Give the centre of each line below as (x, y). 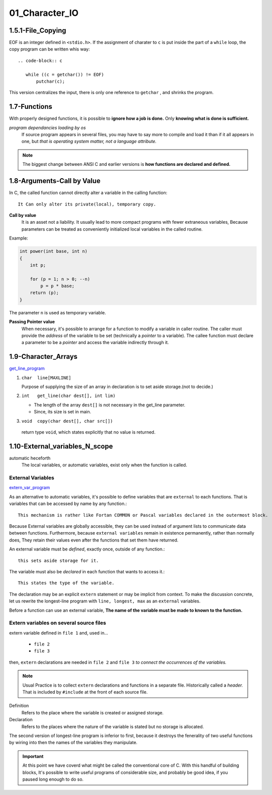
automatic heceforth (30, 458)
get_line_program (27, 368)
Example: (19, 238)
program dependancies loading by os (47, 127)
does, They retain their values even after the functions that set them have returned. (94, 540)
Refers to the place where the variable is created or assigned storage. (92, 712)
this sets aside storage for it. (58, 560)
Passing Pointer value (32, 322)
